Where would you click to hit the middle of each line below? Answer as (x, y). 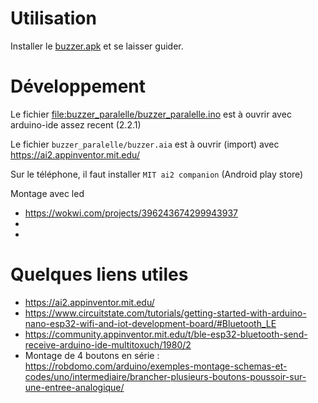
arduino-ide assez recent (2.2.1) (76, 124)
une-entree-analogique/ (74, 387)
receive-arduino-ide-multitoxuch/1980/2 (108, 344)
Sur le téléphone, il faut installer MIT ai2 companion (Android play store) (157, 174)
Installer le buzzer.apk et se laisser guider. (97, 46)
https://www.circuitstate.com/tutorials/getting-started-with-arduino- (165, 313)
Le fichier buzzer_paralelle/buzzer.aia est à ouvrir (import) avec (145, 144)
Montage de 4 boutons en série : (92, 355)
